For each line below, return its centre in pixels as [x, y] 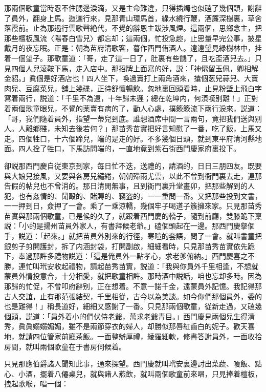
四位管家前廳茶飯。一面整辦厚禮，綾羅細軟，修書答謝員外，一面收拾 [147, 336]
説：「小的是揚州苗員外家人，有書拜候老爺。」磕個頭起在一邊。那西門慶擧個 [129, 226]
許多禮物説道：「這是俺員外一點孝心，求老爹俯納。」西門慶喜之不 [147, 256]
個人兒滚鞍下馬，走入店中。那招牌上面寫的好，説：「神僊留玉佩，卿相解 [138, 68]
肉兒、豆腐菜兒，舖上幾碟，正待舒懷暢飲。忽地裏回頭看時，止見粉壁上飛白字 [133, 88]
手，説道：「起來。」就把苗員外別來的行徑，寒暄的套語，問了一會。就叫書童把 [133, 236]
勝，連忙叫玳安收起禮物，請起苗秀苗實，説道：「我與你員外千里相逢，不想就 [131, 266]
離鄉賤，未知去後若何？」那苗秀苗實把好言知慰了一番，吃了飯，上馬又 [143, 128]
